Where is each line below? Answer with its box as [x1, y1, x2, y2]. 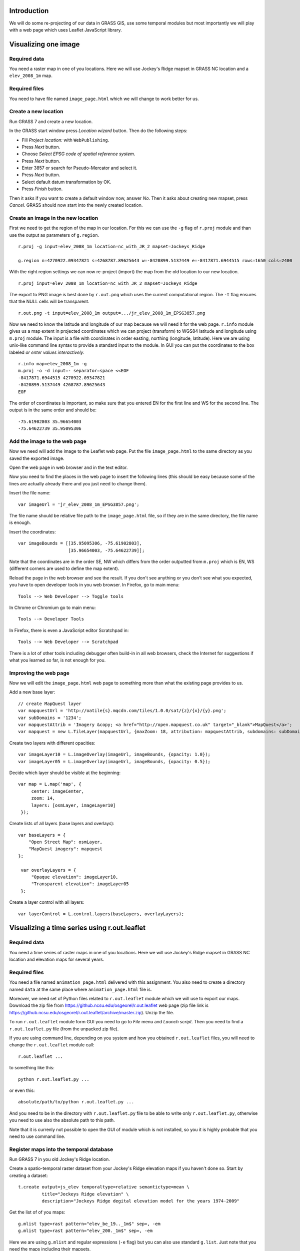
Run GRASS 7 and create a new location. [9, 118, 93, 125]
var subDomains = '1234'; [18, 715, 82, 721]
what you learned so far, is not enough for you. [9, 657, 106, 663]
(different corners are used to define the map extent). [9, 565, 119, 571]
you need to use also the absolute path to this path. [9, 1117, 115, 1123]
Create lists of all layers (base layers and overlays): [9, 821, 114, 827]
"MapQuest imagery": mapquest [28, 846, 102, 852]
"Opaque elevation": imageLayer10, [31, 874, 118, 880]
